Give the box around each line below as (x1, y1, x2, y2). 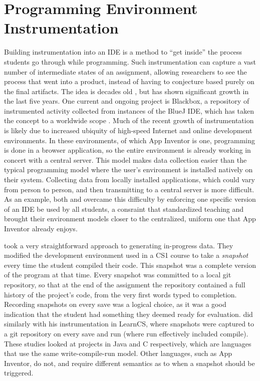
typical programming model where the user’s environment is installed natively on (4, 164, 253, 175)
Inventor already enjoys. (4, 223, 78, 233)
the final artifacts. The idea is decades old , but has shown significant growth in (4, 86, 249, 96)
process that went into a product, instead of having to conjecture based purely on (4, 76, 254, 87)
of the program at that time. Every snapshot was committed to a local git (4, 269, 231, 280)
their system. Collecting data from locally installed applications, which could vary (4, 174, 255, 185)
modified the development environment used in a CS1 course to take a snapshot (4, 250, 248, 260)
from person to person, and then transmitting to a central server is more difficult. (4, 184, 254, 194)
